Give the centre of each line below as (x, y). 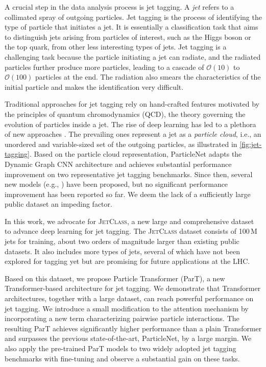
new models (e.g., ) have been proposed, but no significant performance (116, 184)
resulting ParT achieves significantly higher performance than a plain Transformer (133, 328)
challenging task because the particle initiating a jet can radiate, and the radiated (133, 56)
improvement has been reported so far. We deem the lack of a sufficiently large (128, 194)
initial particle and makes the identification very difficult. (94, 87)
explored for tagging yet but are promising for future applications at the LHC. (127, 261)
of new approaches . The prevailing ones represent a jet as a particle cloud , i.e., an (133, 134)
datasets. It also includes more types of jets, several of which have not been (123, 251)
